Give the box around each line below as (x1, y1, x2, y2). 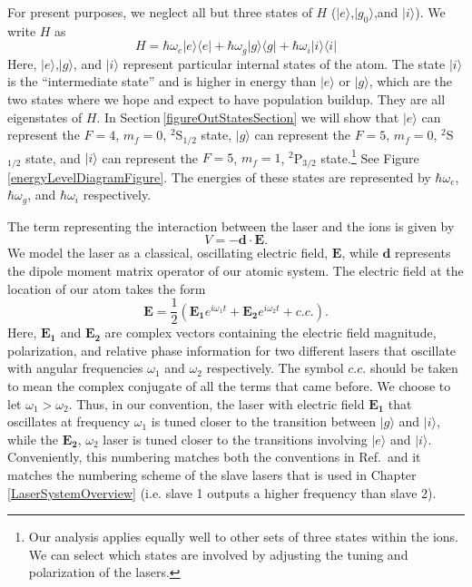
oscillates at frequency (7, 412, 131, 431)
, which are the (369, 72, 453, 91)
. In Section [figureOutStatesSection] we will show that (96, 107, 399, 126)
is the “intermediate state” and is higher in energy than (7, 72, 317, 91)
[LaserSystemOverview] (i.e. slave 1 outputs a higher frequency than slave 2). (7, 483, 437, 502)
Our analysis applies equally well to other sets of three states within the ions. (28, 527, 459, 546)
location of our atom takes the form (7, 279, 206, 298)
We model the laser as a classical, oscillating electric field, (7, 243, 329, 262)
